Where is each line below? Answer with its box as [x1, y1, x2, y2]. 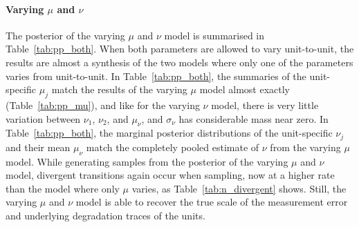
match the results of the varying [51, 82, 187, 97]
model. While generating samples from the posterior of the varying [6, 154, 288, 168]
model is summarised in [164, 28, 265, 42]
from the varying [270, 139, 341, 154]
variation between [6, 111, 81, 126]
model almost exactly [199, 82, 290, 97]
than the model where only [6, 181, 120, 195]
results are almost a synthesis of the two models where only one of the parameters [6, 55, 353, 69]
